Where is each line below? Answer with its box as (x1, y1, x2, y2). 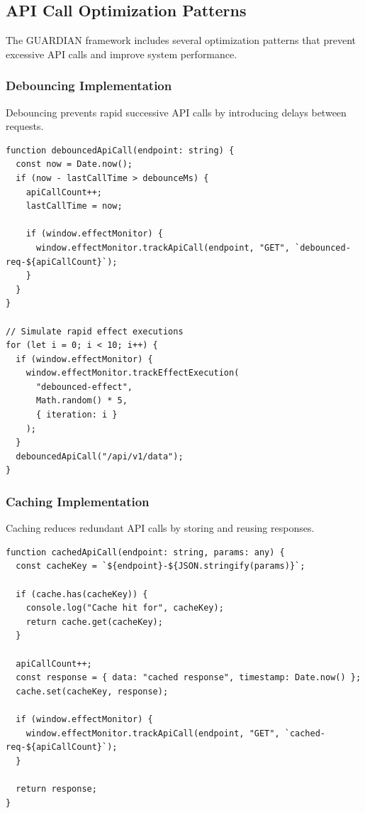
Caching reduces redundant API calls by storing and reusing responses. (6, 520, 315, 535)
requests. (6, 119, 44, 133)
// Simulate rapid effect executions (6, 326, 184, 337)
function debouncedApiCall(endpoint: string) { (6, 145, 235, 155)
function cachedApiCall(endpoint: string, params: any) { (6, 547, 285, 557)
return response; (16, 783, 97, 794)
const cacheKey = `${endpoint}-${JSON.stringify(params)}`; (16, 561, 305, 572)
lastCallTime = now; (26, 201, 123, 212)
